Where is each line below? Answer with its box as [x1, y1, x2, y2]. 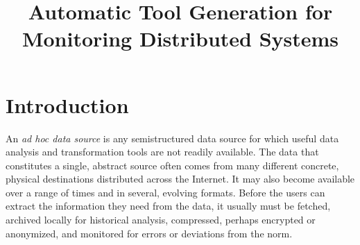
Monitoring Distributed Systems [22, 24, 339, 53]
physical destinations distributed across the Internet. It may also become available [6, 171, 355, 186]
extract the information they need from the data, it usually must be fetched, [6, 198, 331, 213]
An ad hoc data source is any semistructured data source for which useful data [6, 130, 339, 145]
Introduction [6, 90, 129, 119]
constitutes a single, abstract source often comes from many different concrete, [6, 158, 339, 172]
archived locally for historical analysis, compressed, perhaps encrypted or [6, 212, 316, 227]
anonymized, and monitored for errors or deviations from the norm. [6, 226, 293, 240]
